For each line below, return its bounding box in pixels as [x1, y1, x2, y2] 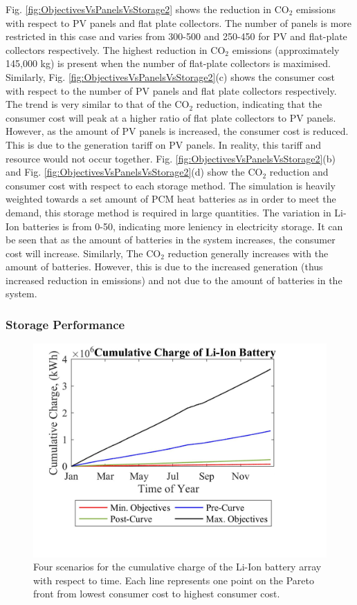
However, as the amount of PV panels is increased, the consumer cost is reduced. [6, 124, 349, 138]
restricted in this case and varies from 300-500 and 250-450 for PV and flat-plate [6, 29, 347, 44]
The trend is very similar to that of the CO [6, 97, 190, 111]
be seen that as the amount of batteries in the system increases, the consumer [6, 232, 336, 247]
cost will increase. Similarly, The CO [6, 245, 161, 260]
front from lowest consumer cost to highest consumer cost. [33, 586, 280, 601]
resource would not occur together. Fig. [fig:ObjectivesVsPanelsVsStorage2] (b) [6, 151, 336, 165]
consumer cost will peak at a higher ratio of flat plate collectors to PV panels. [6, 110, 336, 124]
